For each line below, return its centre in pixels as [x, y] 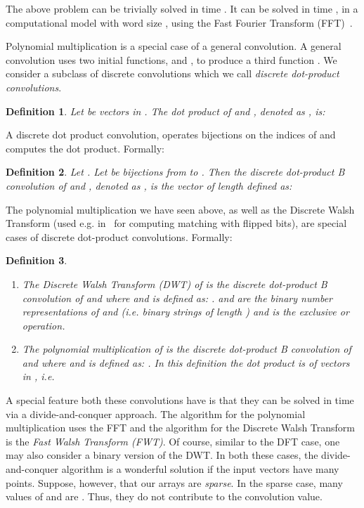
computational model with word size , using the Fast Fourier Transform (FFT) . [179, 22]
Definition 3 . [37, 260]
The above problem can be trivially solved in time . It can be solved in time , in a [182, 8]
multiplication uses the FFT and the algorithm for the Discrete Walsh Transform [181, 428]
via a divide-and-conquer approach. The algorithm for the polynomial [156, 413]
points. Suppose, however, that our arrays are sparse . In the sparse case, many [174, 482]
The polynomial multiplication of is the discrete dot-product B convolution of [187, 349]
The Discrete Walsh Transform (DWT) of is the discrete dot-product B [175, 284]
